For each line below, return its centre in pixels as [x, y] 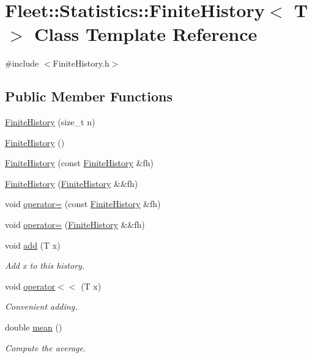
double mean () [34, 327]
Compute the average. [46, 347]
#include [22, 63]
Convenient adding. [41, 306]
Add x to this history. [45, 265]
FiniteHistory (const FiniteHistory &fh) [80, 163]
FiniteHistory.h [81, 63]
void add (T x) [33, 245]
